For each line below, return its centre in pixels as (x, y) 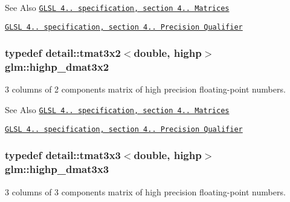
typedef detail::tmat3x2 (63, 53)
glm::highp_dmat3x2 (57, 67)
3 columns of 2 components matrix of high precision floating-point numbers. (145, 89)
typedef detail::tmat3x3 (63, 155)
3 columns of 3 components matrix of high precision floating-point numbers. (145, 191)
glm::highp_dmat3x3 (57, 169)
